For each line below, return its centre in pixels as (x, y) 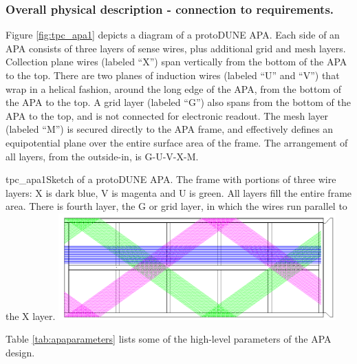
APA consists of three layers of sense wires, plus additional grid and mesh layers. (176, 48)
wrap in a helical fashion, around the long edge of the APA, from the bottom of (174, 88)
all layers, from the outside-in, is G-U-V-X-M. (102, 156)
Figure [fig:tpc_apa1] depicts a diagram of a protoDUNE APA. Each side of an (173, 35)
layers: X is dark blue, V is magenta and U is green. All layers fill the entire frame (179, 192)
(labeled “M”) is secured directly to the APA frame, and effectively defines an (170, 129)
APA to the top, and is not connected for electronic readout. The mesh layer (167, 115)
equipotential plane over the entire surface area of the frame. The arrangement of (177, 142)
